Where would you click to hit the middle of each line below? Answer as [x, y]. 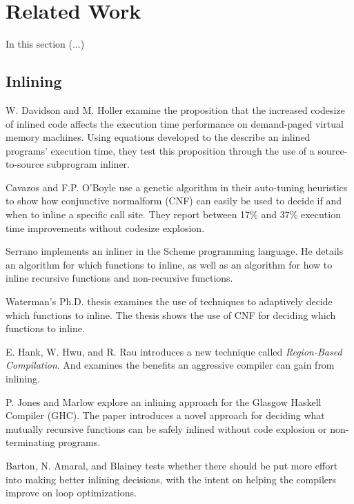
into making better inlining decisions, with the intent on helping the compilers [171, 479]
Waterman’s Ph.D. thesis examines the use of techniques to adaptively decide [169, 301]
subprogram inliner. [88, 164]
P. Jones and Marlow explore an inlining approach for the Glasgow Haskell [164, 401]
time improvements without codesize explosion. [105, 227]
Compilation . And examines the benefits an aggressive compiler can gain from [170, 365]
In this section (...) [45, 44]
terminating [30, 442]
